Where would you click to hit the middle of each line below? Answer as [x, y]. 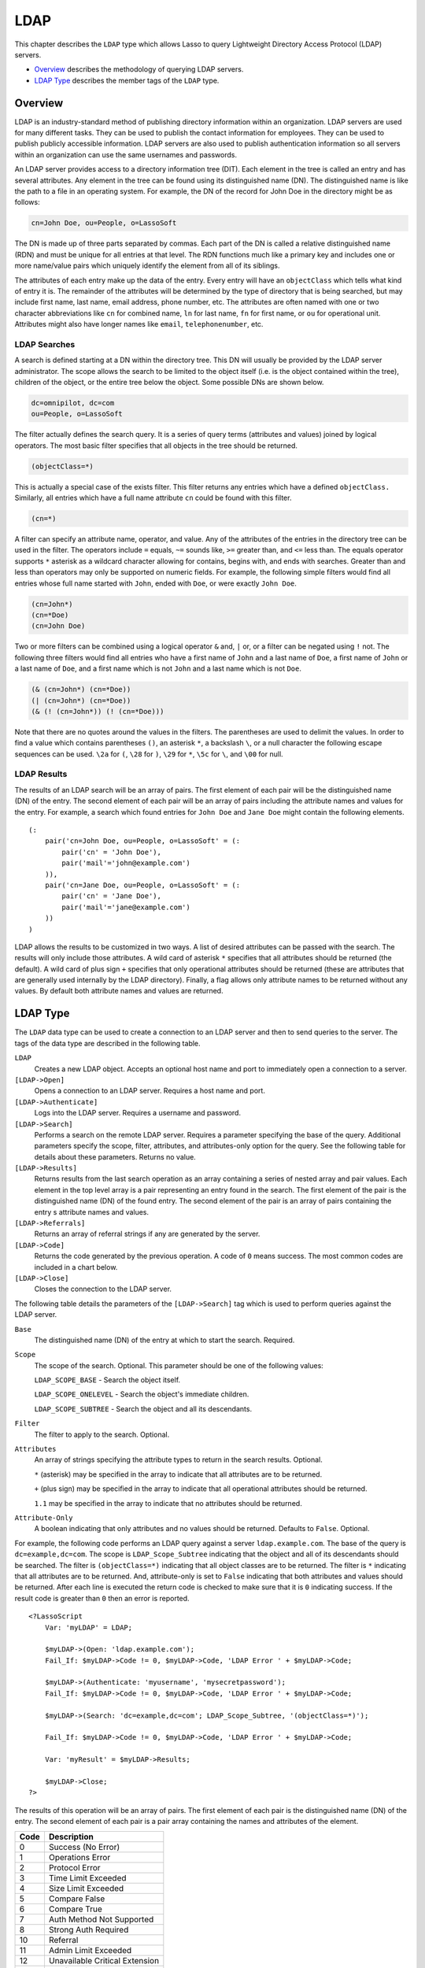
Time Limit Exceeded [87, 1877]
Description [71, 1837]
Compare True [75, 1909]
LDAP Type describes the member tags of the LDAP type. [127, 80]
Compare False [77, 1899]
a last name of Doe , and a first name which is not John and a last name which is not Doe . [158, 668]
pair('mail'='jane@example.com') [126, 907]
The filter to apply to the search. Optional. [102, 1434]
